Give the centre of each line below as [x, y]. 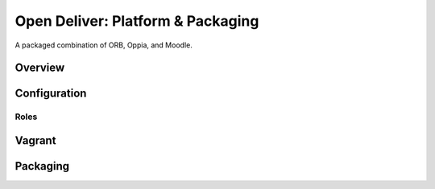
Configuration [51, 94]
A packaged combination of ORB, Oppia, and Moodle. [104, 45]
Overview [40, 68]
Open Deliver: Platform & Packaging [137, 21]
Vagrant [35, 140]
